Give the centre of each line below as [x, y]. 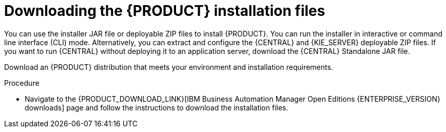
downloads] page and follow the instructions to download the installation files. [157, 107]
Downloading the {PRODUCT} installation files [165, 11]
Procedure [22, 83]
